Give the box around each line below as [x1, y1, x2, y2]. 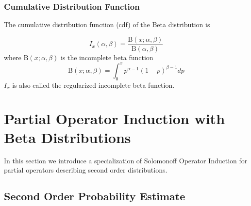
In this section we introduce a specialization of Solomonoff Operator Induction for [4, 155, 248, 165]
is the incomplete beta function [60, 52, 153, 62]
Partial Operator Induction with [4, 108, 225, 128]
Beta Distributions [4, 127, 131, 147]
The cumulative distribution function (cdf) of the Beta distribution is [4, 19, 210, 30]
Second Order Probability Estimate [4, 189, 185, 204]
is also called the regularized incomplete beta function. [12, 79, 175, 90]
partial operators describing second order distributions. [4, 165, 167, 175]
